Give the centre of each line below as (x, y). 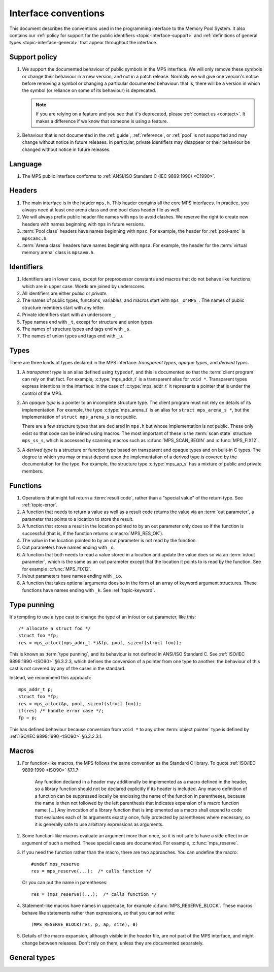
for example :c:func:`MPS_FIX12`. (57, 569)
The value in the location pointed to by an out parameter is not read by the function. (110, 540)
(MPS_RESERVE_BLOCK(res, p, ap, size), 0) (85, 924)
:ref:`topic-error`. (40, 505)
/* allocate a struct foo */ (55, 628)
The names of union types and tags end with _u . (73, 336)
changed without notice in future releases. (66, 149)
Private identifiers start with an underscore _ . (69, 315)
